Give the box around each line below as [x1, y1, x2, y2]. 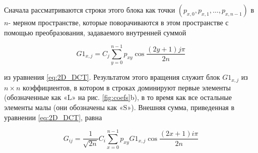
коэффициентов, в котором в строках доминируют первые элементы [23, 82, 231, 92]
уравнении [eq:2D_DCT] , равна [4, 112, 102, 122]
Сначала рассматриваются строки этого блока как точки [4, 5, 175, 15]
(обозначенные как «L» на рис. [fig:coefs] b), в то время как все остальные [4, 92, 232, 103]
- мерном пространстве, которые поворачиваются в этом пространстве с [8, 17, 229, 27]
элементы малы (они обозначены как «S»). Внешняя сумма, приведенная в [4, 101, 235, 112]
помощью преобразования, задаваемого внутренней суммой [4, 27, 186, 37]
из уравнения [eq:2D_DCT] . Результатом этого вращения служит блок [4, 72, 220, 82]
